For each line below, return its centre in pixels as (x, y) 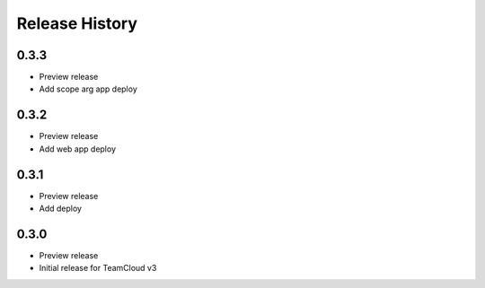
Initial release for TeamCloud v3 (98, 268)
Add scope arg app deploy (88, 89)
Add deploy (61, 209)
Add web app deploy (78, 149)
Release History (77, 23)
